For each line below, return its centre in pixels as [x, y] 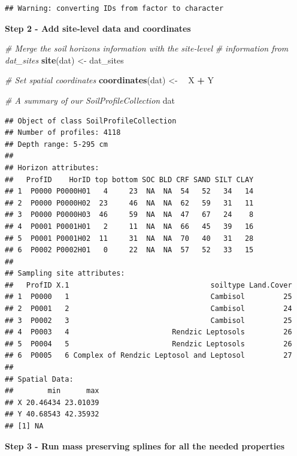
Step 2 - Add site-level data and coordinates [98, 28]
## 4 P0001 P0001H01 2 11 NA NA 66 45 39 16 [129, 226]
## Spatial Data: [39, 379]
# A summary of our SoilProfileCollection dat [90, 100]
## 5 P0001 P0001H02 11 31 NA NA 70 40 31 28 [129, 238]
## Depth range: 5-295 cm [56, 144]
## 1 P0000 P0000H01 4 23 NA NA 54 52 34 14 [129, 191]
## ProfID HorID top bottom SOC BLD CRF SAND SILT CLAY [129, 179]
